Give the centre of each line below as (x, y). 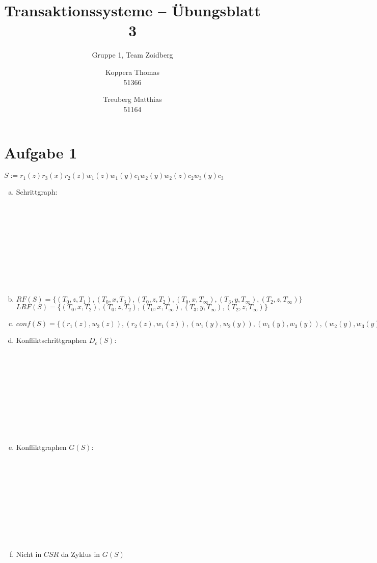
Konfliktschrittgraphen (51, 340)
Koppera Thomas (132, 72)
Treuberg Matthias (132, 99)
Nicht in (29, 554)
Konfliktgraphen (41, 447)
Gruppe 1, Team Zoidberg (132, 55)
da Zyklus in (80, 554)
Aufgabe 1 (41, 153)
